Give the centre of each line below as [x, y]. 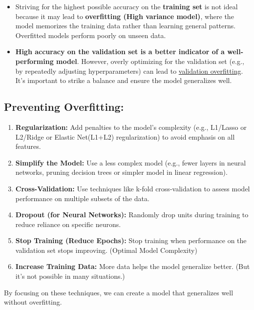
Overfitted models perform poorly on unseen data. [91, 35]
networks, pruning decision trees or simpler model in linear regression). [121, 172]
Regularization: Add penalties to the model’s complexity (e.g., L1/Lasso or [131, 127]
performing [34, 61]
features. [28, 146]
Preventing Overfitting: [64, 107]
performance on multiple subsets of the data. [82, 198]
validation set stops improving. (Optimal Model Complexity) [106, 250]
